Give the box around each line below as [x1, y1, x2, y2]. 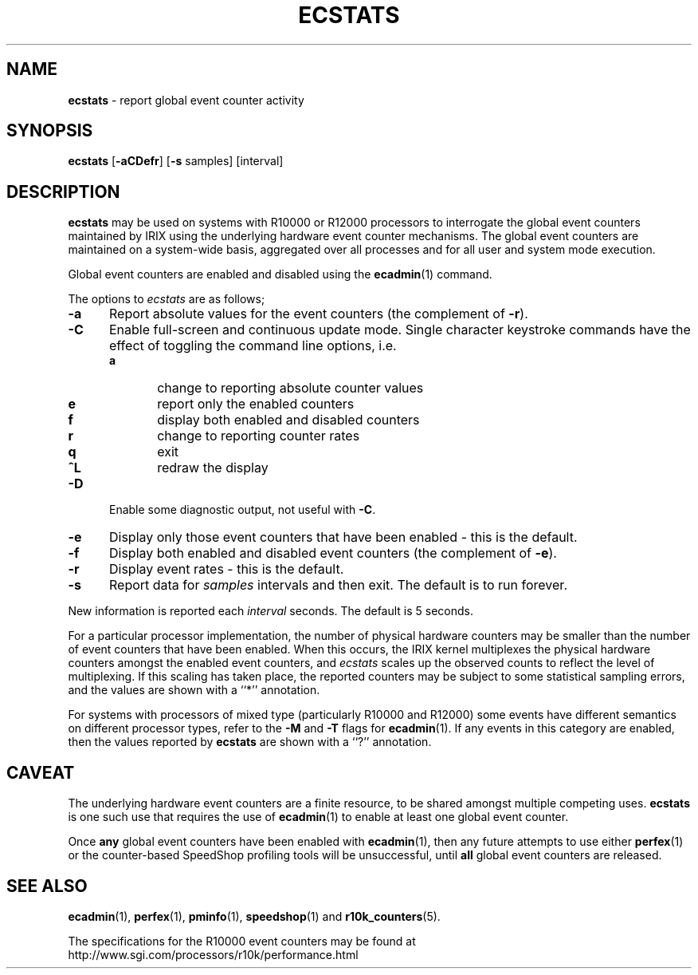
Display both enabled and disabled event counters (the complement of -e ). [108, 545, 557, 562]
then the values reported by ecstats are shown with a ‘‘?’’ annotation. [68, 735, 432, 749]
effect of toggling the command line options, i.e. [108, 337, 397, 354]
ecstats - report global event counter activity [68, 93, 304, 107]
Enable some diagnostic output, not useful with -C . [109, 503, 376, 517]
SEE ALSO [6, 875, 88, 896]
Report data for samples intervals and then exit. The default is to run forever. [108, 577, 567, 594]
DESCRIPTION [6, 181, 120, 202]
